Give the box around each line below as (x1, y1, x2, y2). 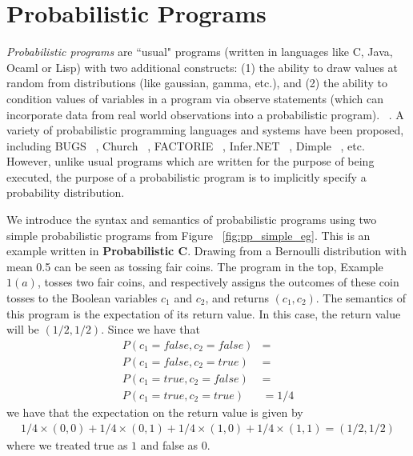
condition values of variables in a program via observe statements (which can (6, 90, 384, 106)
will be (6, 321, 39, 338)
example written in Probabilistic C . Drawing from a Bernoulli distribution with (6, 242, 407, 259)
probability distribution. (6, 184, 125, 201)
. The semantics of (315, 290, 406, 306)
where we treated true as (6, 436, 128, 453)
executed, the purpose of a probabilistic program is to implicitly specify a (6, 168, 367, 185)
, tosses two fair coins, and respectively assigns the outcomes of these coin (37, 274, 399, 290)
